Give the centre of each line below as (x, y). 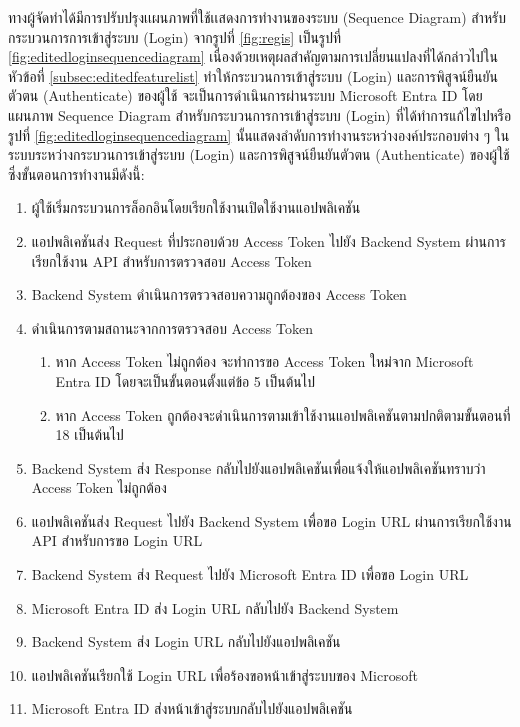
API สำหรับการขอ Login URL (117, 540)
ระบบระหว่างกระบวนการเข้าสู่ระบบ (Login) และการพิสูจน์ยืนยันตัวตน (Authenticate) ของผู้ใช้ (259, 154)
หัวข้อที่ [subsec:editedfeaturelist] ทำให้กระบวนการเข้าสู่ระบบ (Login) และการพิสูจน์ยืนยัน (253, 75)
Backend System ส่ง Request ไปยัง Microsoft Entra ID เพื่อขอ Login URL (250, 574)
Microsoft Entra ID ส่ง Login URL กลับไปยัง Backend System (215, 607)
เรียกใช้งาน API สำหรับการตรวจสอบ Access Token (171, 260)
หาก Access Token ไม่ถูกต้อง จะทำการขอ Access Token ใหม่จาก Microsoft (264, 361)
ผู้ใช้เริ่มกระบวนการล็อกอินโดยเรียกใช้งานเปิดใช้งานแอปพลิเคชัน (196, 207)
